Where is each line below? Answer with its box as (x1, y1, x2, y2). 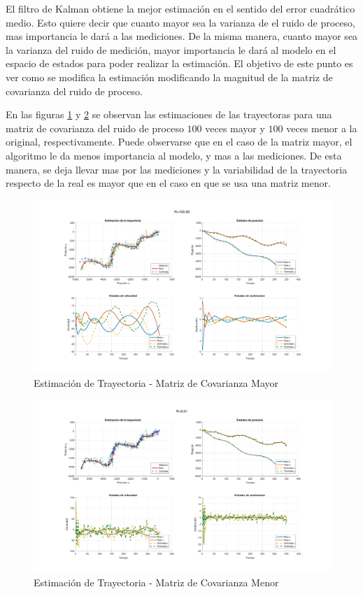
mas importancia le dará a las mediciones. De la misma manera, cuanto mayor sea (6, 29, 358, 43)
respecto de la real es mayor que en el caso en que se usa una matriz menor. (6, 176, 331, 190)
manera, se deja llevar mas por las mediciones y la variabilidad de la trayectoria (6, 162, 348, 176)
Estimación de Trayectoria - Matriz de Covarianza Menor (34, 574, 279, 589)
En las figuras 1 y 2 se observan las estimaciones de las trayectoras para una (6, 107, 332, 122)
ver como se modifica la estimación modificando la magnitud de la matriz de (6, 69, 333, 84)
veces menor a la (286, 120, 357, 135)
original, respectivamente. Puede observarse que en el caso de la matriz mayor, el (6, 134, 353, 149)
